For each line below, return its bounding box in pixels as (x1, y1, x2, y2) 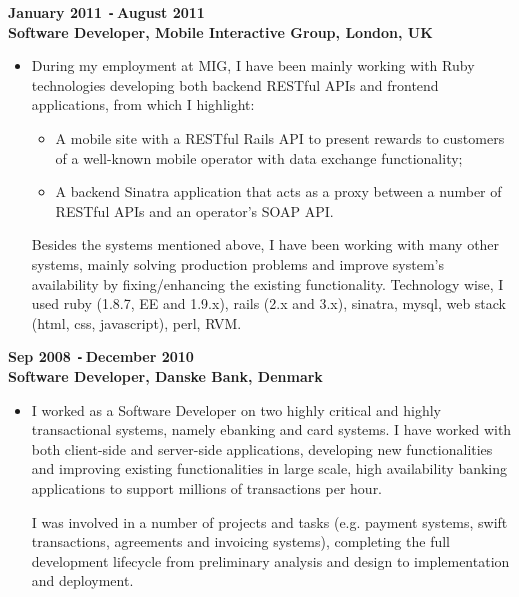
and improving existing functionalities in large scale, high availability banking (31, 458, 508, 479)
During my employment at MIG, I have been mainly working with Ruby (31, 55, 475, 76)
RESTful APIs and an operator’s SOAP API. (55, 200, 334, 221)
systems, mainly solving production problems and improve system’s (31, 254, 444, 274)
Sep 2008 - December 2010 (8, 346, 194, 367)
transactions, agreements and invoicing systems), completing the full (31, 531, 450, 552)
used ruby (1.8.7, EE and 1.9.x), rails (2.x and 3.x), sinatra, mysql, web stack (31, 293, 507, 314)
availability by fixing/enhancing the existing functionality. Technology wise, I (31, 273, 504, 294)
